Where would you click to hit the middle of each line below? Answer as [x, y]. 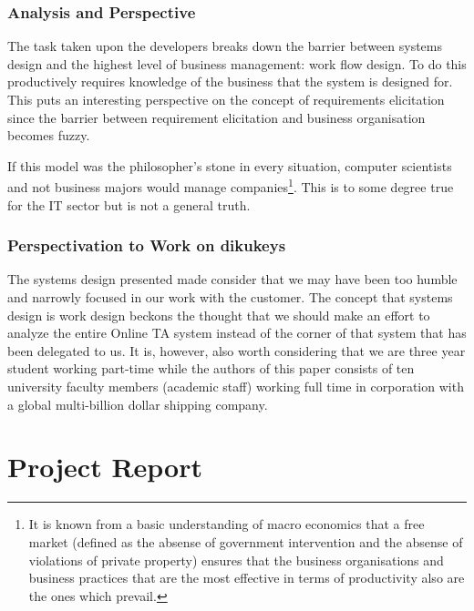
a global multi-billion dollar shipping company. [138, 404]
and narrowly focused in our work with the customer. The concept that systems [230, 297]
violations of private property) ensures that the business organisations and [236, 560]
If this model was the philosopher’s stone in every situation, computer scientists [230, 165]
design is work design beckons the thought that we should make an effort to [219, 315]
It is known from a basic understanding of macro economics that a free [227, 524]
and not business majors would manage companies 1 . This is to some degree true [231, 186]
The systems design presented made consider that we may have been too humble [232, 279]
